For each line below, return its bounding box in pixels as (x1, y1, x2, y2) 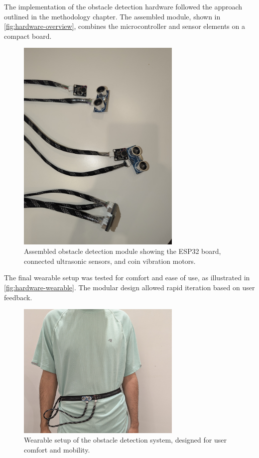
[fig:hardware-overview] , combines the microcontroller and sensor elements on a (4, 21, 245, 31)
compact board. (4, 30, 52, 41)
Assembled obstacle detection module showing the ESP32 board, (24, 246, 221, 256)
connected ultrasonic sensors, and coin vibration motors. (24, 255, 196, 266)
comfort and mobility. (24, 444, 90, 455)
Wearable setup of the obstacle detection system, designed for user (24, 435, 227, 445)
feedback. (4, 292, 32, 302)
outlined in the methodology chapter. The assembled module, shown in (4, 11, 221, 21)
